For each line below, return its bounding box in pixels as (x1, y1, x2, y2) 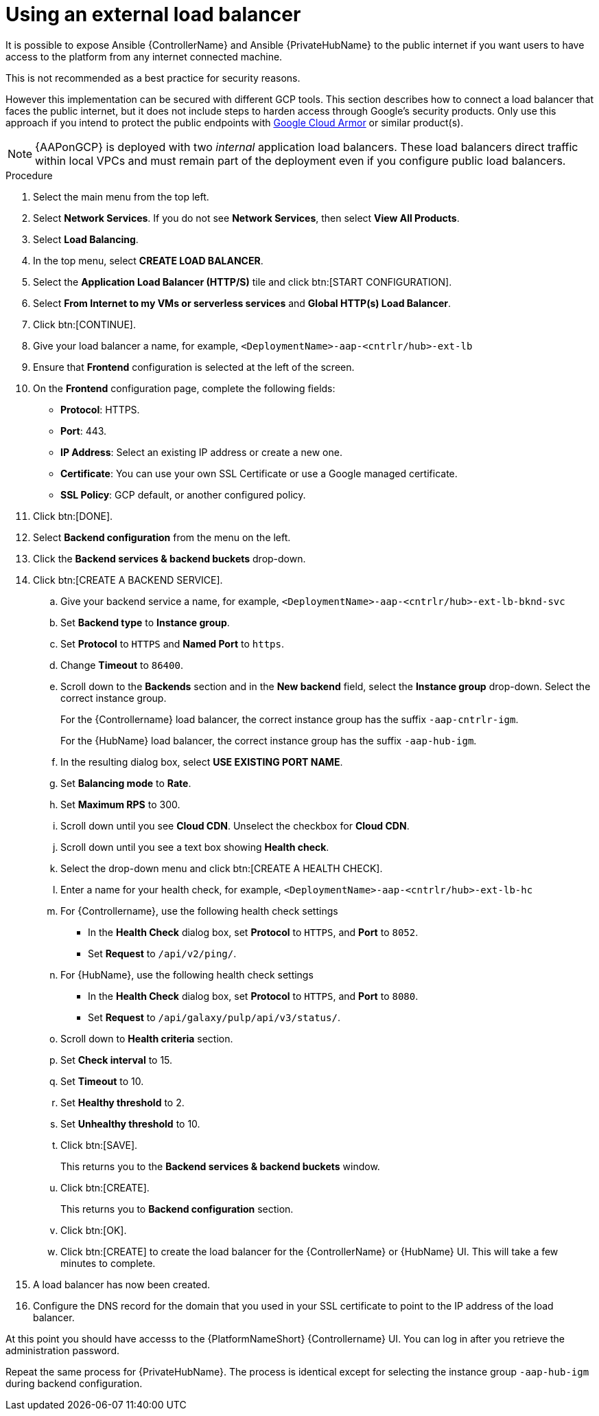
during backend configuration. (5, 1377, 143, 1389)
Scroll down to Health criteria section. (60, 1032, 233, 1044)
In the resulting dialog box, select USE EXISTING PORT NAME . (60, 755, 343, 768)
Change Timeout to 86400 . (60, 659, 183, 671)
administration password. (5, 1344, 120, 1356)
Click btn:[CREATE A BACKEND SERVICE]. (33, 573, 223, 586)
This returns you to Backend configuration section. (60, 1202, 294, 1215)
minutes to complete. (60, 1257, 156, 1269)
